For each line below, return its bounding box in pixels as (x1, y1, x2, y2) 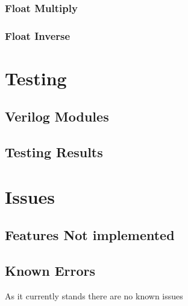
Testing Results (5, 143, 103, 161)
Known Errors (5, 261, 96, 280)
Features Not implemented (5, 226, 175, 244)
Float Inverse (5, 28, 70, 43)
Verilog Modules (5, 107, 109, 126)
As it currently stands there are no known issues (5, 289, 183, 302)
